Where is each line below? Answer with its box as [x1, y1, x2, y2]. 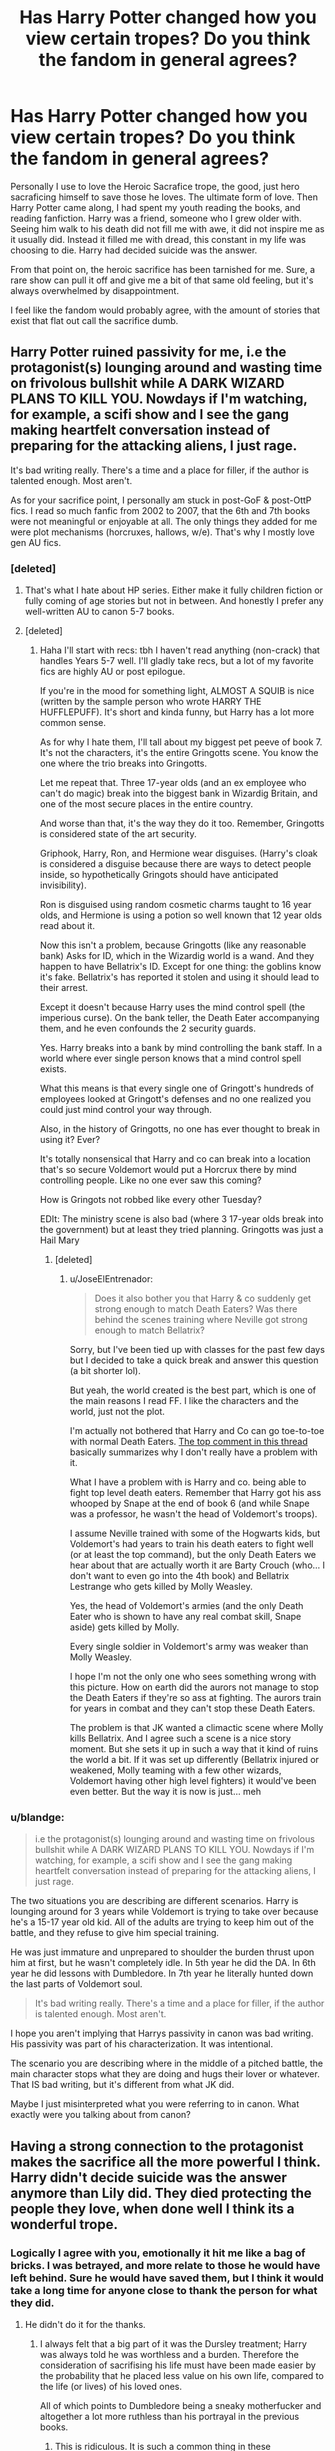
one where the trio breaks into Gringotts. [39, 757, 208, 770]
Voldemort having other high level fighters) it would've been [69, 1775, 317, 1787]
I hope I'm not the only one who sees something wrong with [69, 1671, 317, 1683]
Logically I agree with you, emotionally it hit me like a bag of [10, 2246, 306, 2260]
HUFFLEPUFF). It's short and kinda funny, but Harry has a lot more [39, 706, 315, 718]
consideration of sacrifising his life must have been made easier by [39, 2359, 317, 2371]
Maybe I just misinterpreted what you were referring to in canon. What [10, 2098, 300, 2110]
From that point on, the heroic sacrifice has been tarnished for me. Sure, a [10, 263, 316, 275]
